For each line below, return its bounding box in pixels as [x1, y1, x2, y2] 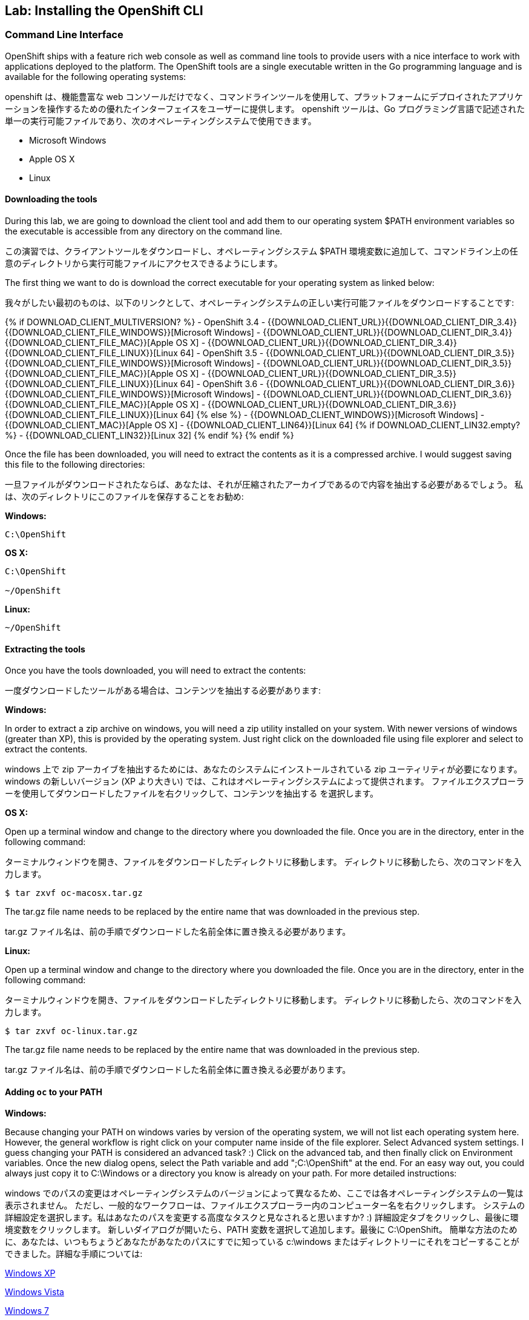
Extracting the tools [5, 643, 85, 654]
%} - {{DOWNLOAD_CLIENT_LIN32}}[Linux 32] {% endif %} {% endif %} [5, 430, 294, 441]
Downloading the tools [5, 194, 97, 205]
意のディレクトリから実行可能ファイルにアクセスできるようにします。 [5, 258, 283, 269]
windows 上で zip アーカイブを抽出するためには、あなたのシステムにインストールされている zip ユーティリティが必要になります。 [5, 764, 522, 775]
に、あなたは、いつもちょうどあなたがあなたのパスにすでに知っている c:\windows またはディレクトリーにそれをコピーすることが [5, 1236, 519, 1247]
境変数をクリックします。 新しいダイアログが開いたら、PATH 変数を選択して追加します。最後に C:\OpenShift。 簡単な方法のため [5, 1224, 517, 1235]
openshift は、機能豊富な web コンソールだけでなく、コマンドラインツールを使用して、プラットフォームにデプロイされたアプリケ [5, 91, 523, 102]
